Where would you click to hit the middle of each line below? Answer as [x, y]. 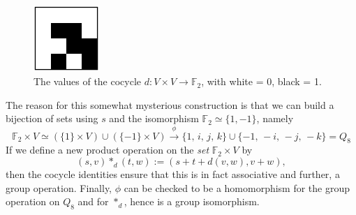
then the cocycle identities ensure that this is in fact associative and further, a [173, 174]
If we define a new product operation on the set [107, 150]
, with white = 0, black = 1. [261, 81]
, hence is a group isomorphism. [192, 201]
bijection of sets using [52, 118]
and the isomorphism [154, 118]
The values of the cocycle [88, 81]
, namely [275, 118]
